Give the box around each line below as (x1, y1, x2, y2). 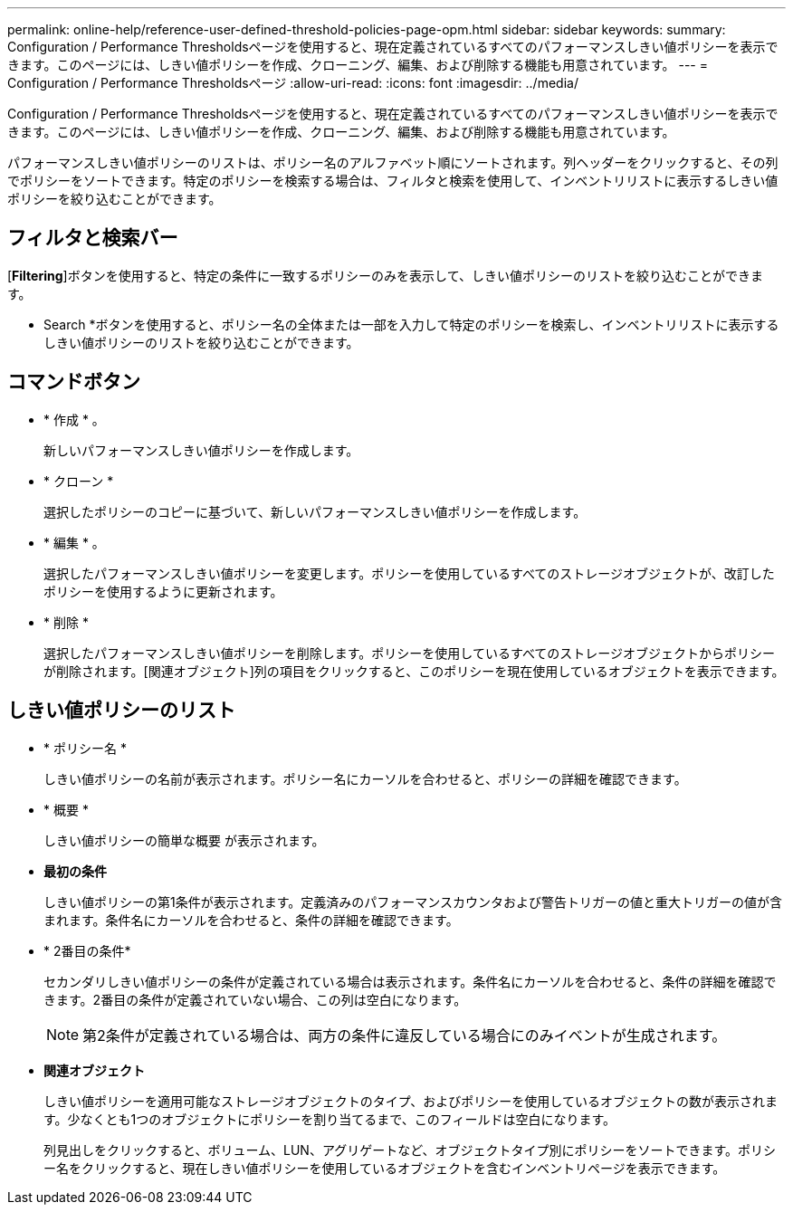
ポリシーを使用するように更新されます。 (43, 583, 283, 599)
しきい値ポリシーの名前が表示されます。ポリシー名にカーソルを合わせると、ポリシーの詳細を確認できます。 (43, 770, 687, 787)
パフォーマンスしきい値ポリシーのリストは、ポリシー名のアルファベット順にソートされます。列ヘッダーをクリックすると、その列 (7, 155, 779, 170)
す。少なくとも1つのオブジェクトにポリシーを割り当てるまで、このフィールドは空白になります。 (43, 1111, 616, 1127)
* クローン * (43, 472, 114, 489)
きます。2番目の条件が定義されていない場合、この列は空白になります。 (43, 991, 467, 1007)
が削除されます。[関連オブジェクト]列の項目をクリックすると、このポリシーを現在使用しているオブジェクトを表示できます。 (43, 663, 785, 679)
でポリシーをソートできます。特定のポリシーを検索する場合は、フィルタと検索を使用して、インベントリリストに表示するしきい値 (7, 173, 779, 188)
